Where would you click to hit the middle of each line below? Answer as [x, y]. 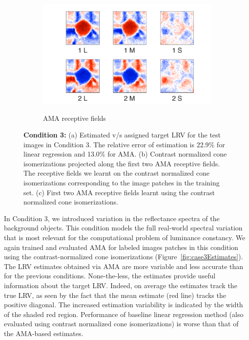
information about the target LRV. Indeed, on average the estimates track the [121, 285]
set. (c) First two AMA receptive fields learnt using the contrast [119, 192]
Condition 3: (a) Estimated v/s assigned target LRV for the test [122, 135]
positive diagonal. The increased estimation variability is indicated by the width [124, 305]
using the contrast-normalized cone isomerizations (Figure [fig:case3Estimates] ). [124, 257]
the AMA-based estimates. [44, 333]
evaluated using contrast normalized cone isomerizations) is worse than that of [121, 324]
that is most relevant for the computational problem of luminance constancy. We [125, 237]
